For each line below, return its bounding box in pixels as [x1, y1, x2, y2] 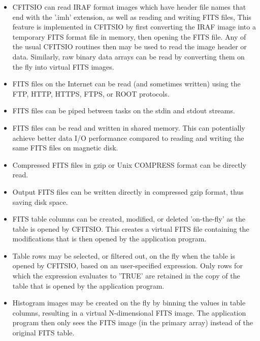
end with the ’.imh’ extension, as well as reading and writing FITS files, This [12, 11, 251, 22]
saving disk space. [12, 196, 68, 207]
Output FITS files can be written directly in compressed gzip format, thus [12, 186, 244, 197]
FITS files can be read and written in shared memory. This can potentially [12, 122, 245, 133]
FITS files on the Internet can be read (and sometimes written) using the [12, 78, 241, 89]
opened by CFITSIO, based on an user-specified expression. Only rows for [12, 260, 243, 271]
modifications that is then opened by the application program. [12, 233, 207, 244]
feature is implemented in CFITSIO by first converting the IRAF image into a [12, 21, 256, 32]
